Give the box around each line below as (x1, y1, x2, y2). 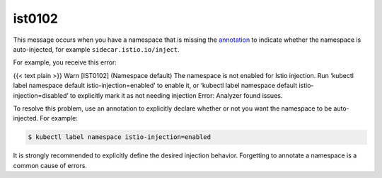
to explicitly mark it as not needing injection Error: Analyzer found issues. (69, 91, 283, 99)
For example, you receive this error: (13, 58, 117, 67)
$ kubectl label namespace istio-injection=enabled (28, 133, 212, 141)
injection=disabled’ (13, 91, 69, 99)
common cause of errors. (13, 161, 88, 169)
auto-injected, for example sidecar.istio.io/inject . (13, 45, 180, 53)
